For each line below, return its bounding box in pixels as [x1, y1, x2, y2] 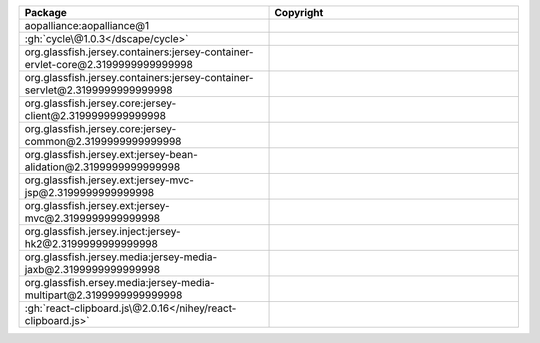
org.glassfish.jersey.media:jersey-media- [24, 250, 218, 264]
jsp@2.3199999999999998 [24, 186, 155, 199]
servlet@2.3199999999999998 [24, 83, 173, 97]
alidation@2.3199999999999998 [24, 160, 181, 174]
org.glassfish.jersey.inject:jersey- [24, 225, 181, 238]
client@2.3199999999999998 [24, 109, 167, 122]
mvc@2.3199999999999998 [24, 211, 160, 225]
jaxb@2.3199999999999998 [24, 263, 160, 276]
